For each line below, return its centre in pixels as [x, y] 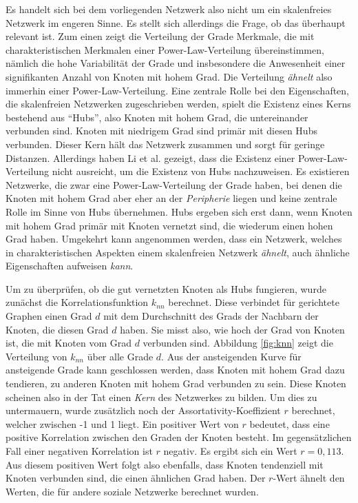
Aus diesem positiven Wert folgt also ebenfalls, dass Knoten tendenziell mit [165, 464]
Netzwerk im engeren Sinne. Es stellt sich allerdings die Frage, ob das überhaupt [176, 22]
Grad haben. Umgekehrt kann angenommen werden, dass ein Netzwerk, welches [174, 239]
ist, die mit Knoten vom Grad [69, 343]
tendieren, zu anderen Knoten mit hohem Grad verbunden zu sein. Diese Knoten [176, 383]
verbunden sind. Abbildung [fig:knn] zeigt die [238, 343]
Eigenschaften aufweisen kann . [70, 266]
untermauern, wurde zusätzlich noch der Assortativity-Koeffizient [143, 410]
